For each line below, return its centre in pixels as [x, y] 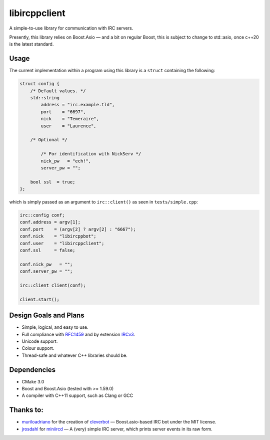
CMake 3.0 [33, 381]
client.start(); [40, 299]
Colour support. [38, 348]
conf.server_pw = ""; [46, 271]
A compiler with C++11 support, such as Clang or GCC [77, 395]
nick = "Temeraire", [70, 119]
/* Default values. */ [58, 91]
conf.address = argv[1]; [50, 222]
